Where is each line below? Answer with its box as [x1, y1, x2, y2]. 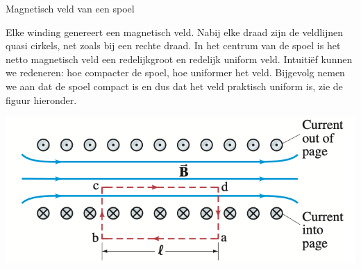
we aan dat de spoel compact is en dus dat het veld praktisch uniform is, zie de [6, 78, 343, 93]
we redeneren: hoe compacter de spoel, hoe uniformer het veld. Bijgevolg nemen [6, 65, 345, 80]
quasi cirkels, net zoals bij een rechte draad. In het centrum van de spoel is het [6, 38, 341, 53]
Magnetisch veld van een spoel [6, 1, 135, 15]
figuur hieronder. [6, 92, 77, 107]
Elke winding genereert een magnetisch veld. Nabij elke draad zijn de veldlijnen [6, 24, 344, 39]
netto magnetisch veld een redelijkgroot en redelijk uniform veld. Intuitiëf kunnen [6, 51, 353, 66]
